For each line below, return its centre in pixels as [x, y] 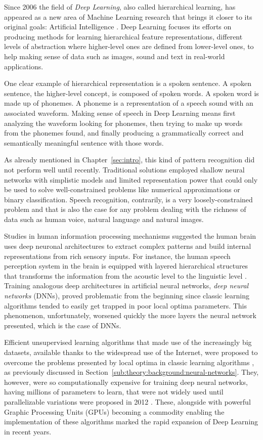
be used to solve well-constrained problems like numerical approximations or [122, 189]
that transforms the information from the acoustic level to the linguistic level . [125, 275]
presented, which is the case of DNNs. [63, 325]
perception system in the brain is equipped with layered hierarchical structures [126, 266]
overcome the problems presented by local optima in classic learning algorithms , [129, 362]
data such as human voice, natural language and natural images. [104, 219]
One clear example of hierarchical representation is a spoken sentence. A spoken [128, 83]
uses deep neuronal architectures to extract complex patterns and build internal [128, 246]
